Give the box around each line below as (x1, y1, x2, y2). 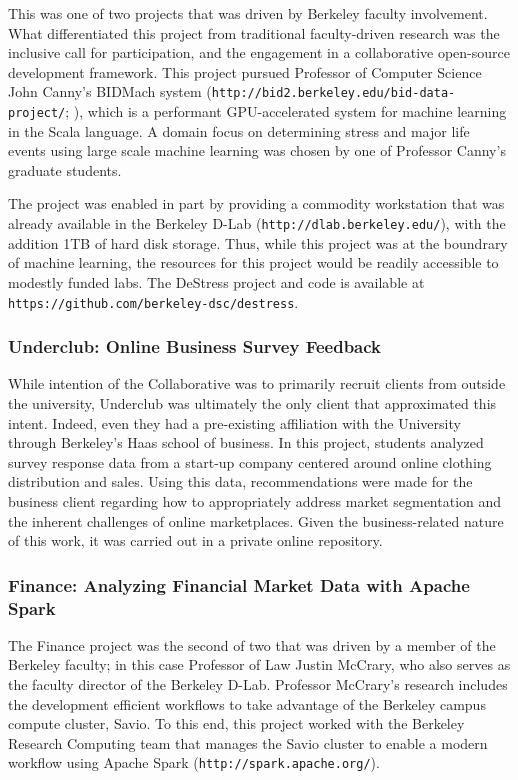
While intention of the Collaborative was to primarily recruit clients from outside (8, 373, 506, 394)
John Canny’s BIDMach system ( (8, 81, 212, 102)
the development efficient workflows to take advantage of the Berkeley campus (8, 693, 486, 714)
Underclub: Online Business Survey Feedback (8, 334, 381, 359)
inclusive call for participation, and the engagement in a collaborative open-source (8, 42, 510, 63)
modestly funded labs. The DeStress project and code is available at (8, 271, 425, 292)
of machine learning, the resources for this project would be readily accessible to (8, 252, 499, 273)
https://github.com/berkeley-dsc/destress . (8, 291, 299, 312)
